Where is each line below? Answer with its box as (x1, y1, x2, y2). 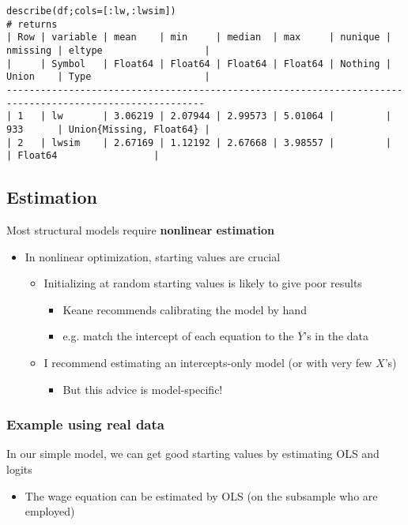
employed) (25, 503, 75, 519)
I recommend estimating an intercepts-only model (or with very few (43, 354, 372, 371)
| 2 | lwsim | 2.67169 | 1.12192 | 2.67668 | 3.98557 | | (6, 137, 391, 148)
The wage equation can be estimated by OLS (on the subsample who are (25, 487, 378, 504)
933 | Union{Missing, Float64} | (6, 123, 210, 135)
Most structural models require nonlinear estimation (6, 222, 274, 238)
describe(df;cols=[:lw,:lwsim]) (6, 6, 176, 17)
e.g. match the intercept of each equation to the (62, 328, 294, 344)
